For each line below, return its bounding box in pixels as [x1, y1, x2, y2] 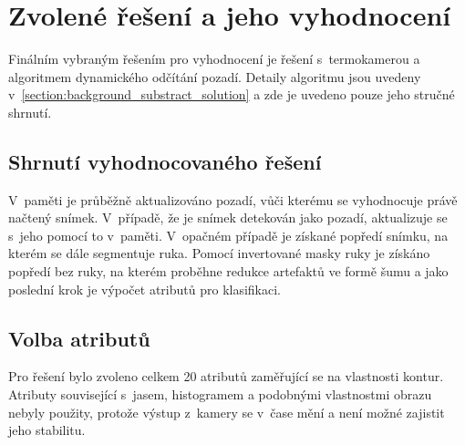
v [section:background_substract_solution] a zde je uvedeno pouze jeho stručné [8, 85, 455, 104]
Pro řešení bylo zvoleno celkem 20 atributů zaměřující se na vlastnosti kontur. [8, 367, 444, 386]
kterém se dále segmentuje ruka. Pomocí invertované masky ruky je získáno [8, 243, 430, 263]
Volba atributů [8, 324, 150, 352]
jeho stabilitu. [8, 420, 86, 440]
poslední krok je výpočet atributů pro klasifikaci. [8, 279, 281, 298]
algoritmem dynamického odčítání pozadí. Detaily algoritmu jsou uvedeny [8, 67, 421, 86]
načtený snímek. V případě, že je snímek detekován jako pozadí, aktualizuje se [8, 208, 448, 227]
